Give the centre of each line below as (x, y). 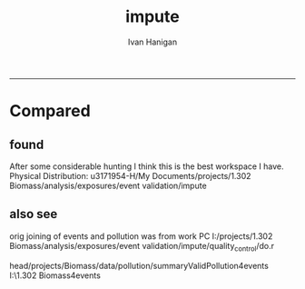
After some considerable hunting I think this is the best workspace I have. (147, 166)
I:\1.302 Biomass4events (55, 275)
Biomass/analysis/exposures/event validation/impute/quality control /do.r (142, 247)
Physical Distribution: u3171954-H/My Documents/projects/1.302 (130, 175)
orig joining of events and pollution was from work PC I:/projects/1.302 (141, 236)
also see (34, 214)
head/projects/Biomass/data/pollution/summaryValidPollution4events (139, 265)
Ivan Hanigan (152, 42)
